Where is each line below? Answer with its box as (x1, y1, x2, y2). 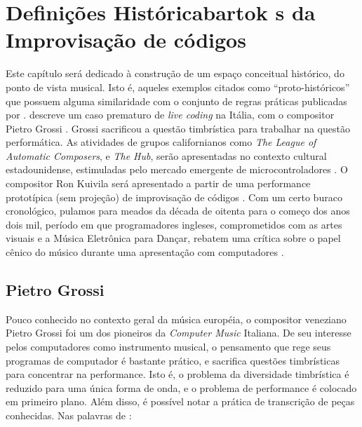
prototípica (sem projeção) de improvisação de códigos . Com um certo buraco (6, 189, 342, 204)
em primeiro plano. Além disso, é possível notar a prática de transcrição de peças (6, 394, 355, 409)
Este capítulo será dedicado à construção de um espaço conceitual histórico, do (6, 66, 344, 81)
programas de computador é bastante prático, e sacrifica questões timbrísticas (6, 353, 340, 367)
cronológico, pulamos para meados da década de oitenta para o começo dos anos (6, 203, 350, 218)
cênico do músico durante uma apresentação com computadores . (6, 245, 284, 259)
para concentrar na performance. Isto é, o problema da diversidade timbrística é (6, 367, 349, 381)
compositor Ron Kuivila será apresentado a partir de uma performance (6, 176, 311, 191)
